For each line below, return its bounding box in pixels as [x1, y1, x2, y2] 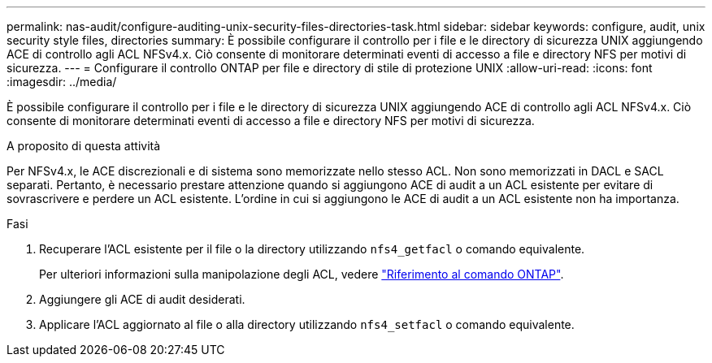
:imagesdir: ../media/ [7, 75, 117, 89]
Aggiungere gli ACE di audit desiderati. [39, 292, 245, 306]
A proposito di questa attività [7, 139, 161, 153]
